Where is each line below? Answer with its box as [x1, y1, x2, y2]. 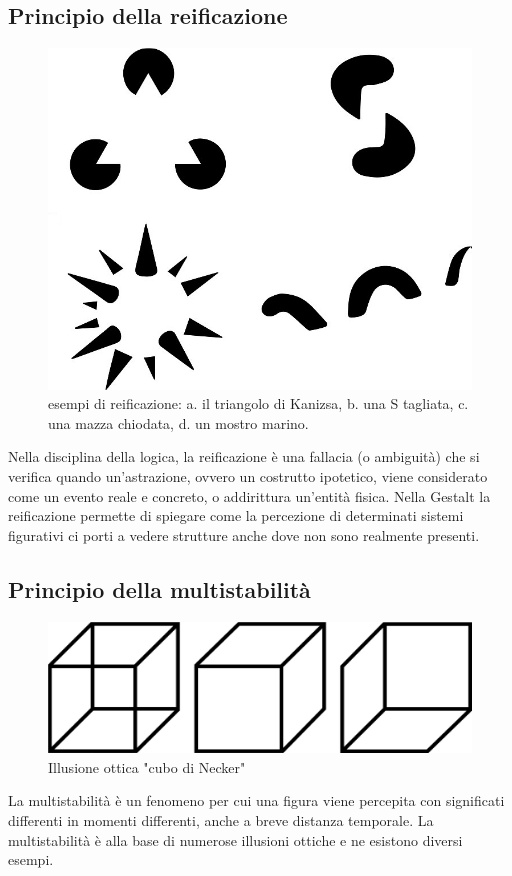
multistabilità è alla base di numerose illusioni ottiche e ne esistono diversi [8, 829, 463, 850]
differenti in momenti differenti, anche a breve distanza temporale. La [8, 809, 434, 830]
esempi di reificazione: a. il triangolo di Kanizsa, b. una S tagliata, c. [48, 393, 469, 414]
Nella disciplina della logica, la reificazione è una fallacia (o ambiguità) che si [8, 446, 480, 467]
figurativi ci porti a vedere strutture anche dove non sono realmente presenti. [8, 524, 480, 545]
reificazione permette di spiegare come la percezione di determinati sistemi [8, 505, 464, 526]
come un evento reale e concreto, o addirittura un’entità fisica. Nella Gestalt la [8, 485, 491, 506]
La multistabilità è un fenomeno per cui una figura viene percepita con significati [8, 790, 505, 811]
